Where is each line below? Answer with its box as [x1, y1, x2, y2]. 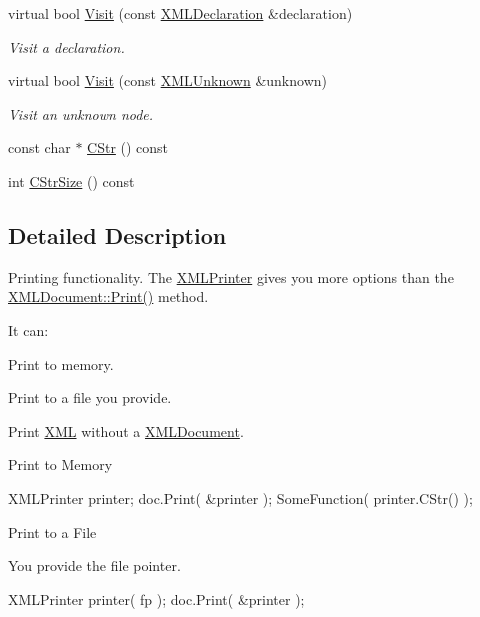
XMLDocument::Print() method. [8, 286, 209, 307]
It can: [8, 319, 49, 340]
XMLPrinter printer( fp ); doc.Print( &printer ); [8, 588, 305, 609]
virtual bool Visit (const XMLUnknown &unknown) [8, 70, 327, 91]
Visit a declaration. [8, 36, 125, 57]
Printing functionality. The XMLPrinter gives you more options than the [8, 266, 454, 287]
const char [8, 137, 71, 158]
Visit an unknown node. [8, 103, 154, 124]
